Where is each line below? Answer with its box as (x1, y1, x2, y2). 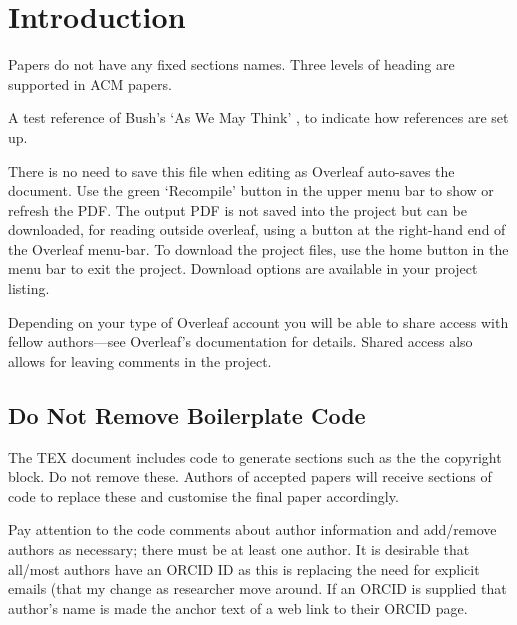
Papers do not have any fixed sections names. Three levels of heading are (8, 54, 455, 75)
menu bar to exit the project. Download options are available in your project (8, 258, 478, 279)
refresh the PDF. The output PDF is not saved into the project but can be (8, 199, 467, 220)
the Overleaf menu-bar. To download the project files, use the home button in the (8, 238, 509, 259)
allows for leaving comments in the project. (8, 350, 272, 371)
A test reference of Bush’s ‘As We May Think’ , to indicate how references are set (8, 107, 509, 128)
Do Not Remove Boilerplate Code (8, 399, 366, 430)
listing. (8, 278, 50, 299)
